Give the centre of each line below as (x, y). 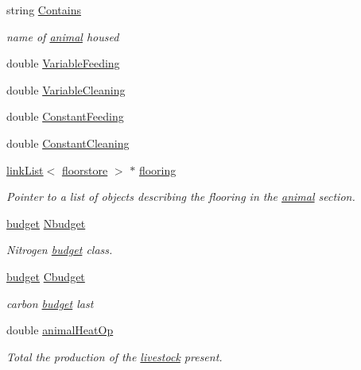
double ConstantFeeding (65, 116)
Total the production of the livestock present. (115, 356)
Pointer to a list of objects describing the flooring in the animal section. (181, 197)
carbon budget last (50, 303)
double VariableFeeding (63, 63)
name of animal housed (63, 36)
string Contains (44, 10)
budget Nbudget (46, 223)
